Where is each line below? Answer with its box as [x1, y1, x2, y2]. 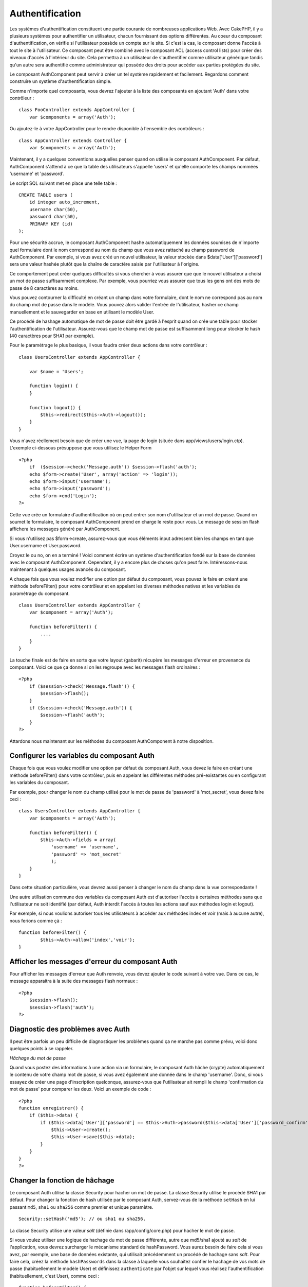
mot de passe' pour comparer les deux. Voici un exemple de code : [9, 1086, 151, 1092]
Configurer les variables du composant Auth [9, 752, 155, 760]
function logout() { [29, 405, 81, 410]
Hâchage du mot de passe [9, 1055, 66, 1061]
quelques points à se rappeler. [9, 1046, 74, 1052]
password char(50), [29, 214, 79, 220]
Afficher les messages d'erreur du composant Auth [9, 957, 178, 966]
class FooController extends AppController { [18, 107, 136, 113]
